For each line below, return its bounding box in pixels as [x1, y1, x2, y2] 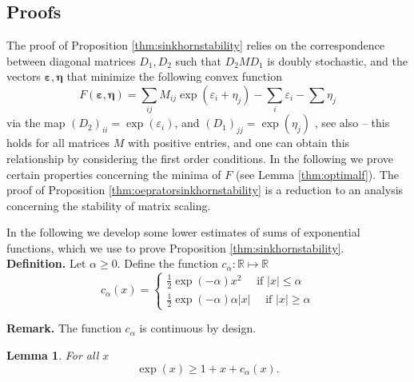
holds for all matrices [6, 134, 109, 151]
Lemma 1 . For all [6, 346, 99, 363]
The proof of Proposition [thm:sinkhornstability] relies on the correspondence [6, 37, 384, 54]
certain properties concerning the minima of [6, 165, 221, 182]
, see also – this [314, 114, 390, 131]
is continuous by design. [139, 320, 257, 336]
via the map [6, 114, 66, 131]
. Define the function [117, 255, 218, 272]
